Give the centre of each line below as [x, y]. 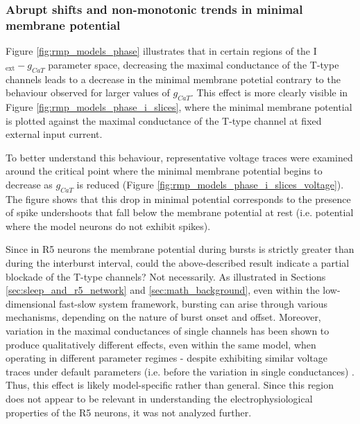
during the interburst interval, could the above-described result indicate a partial [178, 263]
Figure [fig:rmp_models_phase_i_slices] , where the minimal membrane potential [179, 106]
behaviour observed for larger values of [88, 92]
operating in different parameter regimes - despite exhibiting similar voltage [167, 358]
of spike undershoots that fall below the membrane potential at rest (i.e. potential [180, 212]
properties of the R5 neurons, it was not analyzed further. [129, 412]
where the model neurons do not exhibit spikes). [108, 226]
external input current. [54, 134]
